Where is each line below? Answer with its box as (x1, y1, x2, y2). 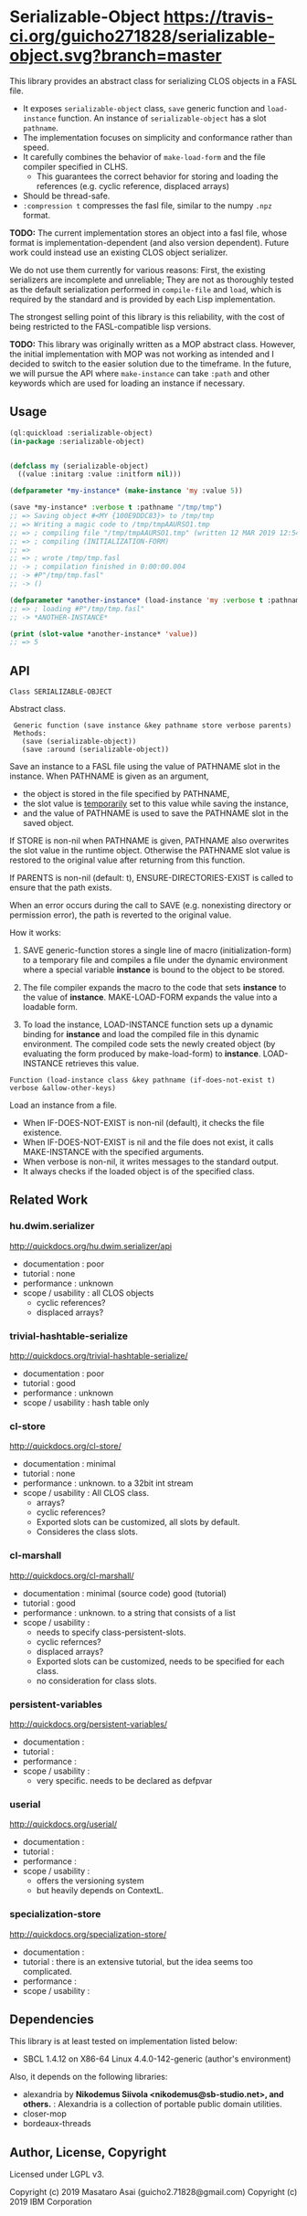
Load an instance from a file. (9, 1099, 117, 1111)
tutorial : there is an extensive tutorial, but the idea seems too (22, 1956, 254, 1967)
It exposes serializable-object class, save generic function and (22, 102, 266, 113)
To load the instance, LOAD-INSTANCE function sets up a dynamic (22, 1019, 274, 1030)
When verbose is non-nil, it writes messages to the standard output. (22, 1156, 279, 1167)
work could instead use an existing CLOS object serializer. (9, 247, 228, 258)
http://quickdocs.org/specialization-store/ (9, 1928, 167, 1939)
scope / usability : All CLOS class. (22, 1488, 149, 1499)
